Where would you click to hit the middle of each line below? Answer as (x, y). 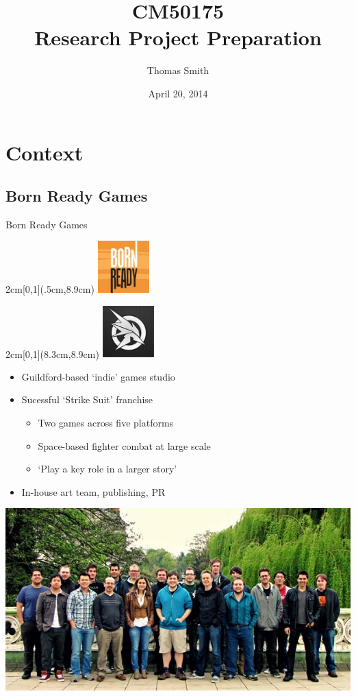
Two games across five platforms (106, 423)
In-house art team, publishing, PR (93, 491)
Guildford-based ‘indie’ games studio (98, 376)
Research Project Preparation (178, 37)
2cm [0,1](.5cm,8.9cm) (50, 289)
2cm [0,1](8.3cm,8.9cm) (52, 353)
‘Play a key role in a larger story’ (107, 469)
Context (44, 152)
